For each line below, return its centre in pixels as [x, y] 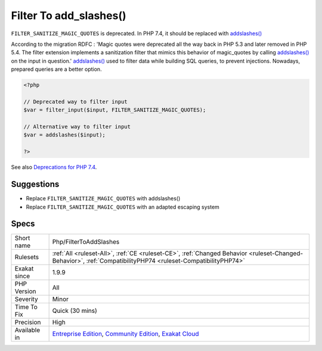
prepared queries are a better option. [56, 69]
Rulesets [27, 257]
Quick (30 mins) [75, 311]
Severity [26, 299]
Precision [28, 322]
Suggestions [35, 184]
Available [27, 330]
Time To [26, 307]
